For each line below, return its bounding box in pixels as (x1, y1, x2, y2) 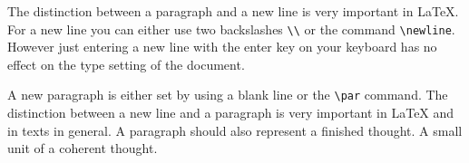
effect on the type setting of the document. (7, 54, 245, 73)
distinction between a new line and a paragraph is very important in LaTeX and (7, 103, 454, 122)
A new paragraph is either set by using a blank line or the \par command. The (7, 85, 448, 104)
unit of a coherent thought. (7, 139, 158, 158)
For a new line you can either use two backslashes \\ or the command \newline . (7, 19, 455, 38)
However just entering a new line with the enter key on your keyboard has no (7, 37, 437, 56)
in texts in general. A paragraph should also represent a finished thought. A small (7, 120, 463, 139)
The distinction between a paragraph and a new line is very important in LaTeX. (7, 2, 459, 20)
